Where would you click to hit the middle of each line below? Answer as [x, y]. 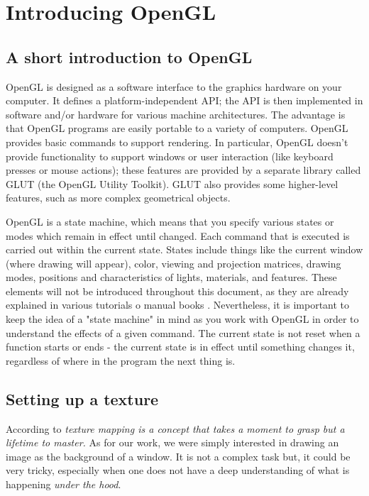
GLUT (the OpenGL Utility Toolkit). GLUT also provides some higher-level [172, 183]
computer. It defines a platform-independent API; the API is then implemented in [184, 100]
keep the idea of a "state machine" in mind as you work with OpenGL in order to [182, 319]
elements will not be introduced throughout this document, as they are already [177, 291]
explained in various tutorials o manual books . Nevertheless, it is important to [178, 305]
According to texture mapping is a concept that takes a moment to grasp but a [175, 428]
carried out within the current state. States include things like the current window [184, 249]
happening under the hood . [64, 484]
